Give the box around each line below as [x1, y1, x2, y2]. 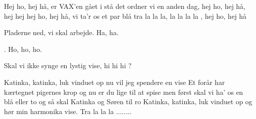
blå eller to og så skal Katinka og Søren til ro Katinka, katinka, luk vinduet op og [4, 96, 253, 107]
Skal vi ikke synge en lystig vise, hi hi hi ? [4, 60, 132, 71]
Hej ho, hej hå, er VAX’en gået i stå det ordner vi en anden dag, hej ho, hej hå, [4, 1, 246, 11]
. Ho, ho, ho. [4, 43, 42, 54]
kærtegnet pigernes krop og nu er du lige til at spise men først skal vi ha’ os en [4, 86, 243, 97]
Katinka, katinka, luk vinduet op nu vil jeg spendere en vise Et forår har [4, 77, 225, 87]
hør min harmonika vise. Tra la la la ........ [4, 106, 132, 116]
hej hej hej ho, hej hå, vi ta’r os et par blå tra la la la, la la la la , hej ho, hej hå [4, 10, 247, 21]
